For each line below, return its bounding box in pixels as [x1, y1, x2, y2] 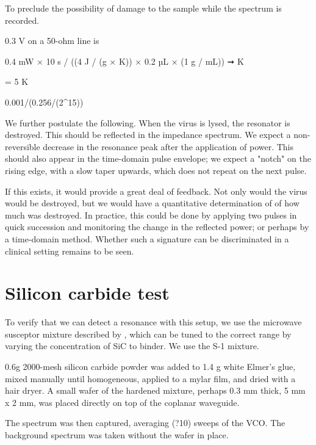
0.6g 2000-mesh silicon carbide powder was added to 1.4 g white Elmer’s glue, [5, 360, 296, 372]
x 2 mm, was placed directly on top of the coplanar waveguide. [5, 396, 240, 408]
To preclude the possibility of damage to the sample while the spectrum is [5, 2, 282, 14]
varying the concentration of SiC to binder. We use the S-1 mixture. [5, 339, 259, 352]
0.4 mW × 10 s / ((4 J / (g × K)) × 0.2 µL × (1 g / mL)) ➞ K [5, 54, 244, 67]
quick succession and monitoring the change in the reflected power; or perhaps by [5, 220, 309, 233]
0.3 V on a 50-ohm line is [5, 34, 99, 47]
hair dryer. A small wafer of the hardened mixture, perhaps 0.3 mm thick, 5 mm [5, 384, 306, 397]
